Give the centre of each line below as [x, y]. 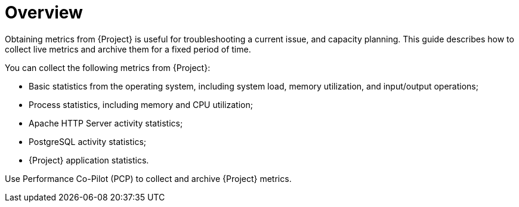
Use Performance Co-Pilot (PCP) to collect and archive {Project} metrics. [148, 178]
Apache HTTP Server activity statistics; [106, 123]
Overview [44, 13]
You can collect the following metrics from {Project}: [108, 67]
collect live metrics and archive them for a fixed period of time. [128, 49]
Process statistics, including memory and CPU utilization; [141, 104]
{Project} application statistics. [89, 160]
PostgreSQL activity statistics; [88, 141]
